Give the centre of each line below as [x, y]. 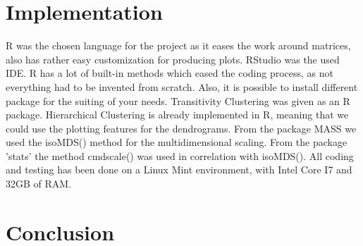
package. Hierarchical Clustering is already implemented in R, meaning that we [177, 115]
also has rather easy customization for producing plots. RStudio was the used [173, 59]
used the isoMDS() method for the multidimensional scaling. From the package [177, 142]
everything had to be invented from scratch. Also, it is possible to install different [182, 86]
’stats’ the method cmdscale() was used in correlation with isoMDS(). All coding [180, 155]
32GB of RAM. [39, 184]
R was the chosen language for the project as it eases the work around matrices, [178, 45]
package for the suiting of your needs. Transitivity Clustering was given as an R [178, 100]
